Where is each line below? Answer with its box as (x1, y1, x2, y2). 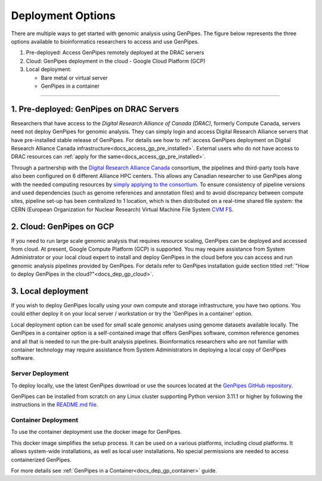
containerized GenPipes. (11, 456, 72, 463)
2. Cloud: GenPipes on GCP (11, 221, 114, 232)
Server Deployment (11, 369, 69, 378)
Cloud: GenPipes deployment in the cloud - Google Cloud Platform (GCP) (26, 57, 206, 64)
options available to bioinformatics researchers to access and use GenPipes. (11, 38, 199, 45)
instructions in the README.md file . (11, 401, 98, 408)
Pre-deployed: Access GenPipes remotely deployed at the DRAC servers (26, 49, 205, 56)
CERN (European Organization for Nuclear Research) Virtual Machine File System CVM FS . (11, 206, 234, 213)
